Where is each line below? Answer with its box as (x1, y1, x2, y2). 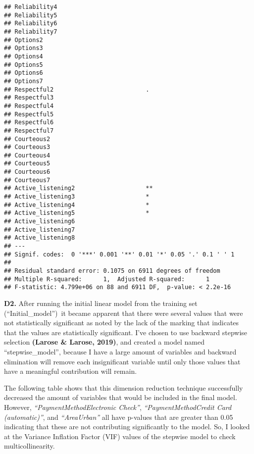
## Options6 (4, 69, 43, 77)
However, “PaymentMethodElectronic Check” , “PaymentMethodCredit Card (4, 402, 232, 412)
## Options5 (4, 61, 43, 68)
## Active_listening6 (4, 218, 75, 225)
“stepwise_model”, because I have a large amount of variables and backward (4, 346, 237, 356)
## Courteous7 (4, 176, 51, 184)
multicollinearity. (4, 441, 55, 451)
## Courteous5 (4, 160, 51, 167)
